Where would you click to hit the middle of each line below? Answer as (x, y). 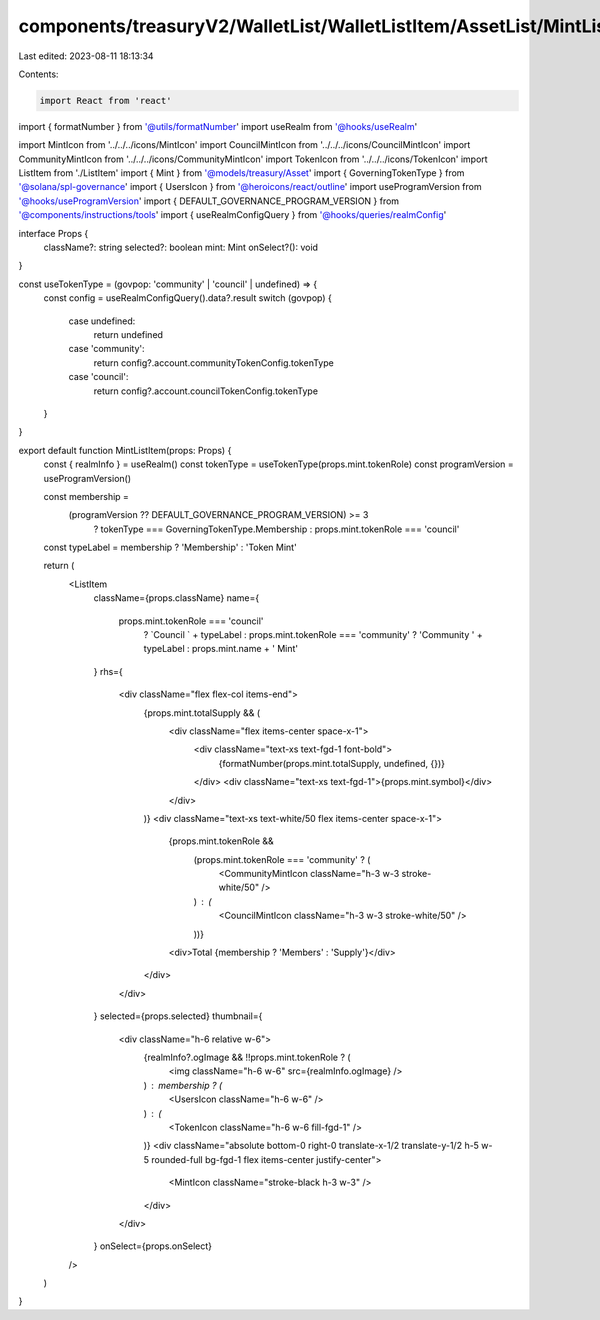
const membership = (86, 496)
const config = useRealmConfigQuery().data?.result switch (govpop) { (187, 298)
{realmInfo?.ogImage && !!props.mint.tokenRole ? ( (247, 1057)
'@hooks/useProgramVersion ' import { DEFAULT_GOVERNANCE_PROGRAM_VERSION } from (209, 201)
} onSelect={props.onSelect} (152, 1246)
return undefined (128, 334)
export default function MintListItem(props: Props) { (125, 450)
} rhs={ (108, 671)
